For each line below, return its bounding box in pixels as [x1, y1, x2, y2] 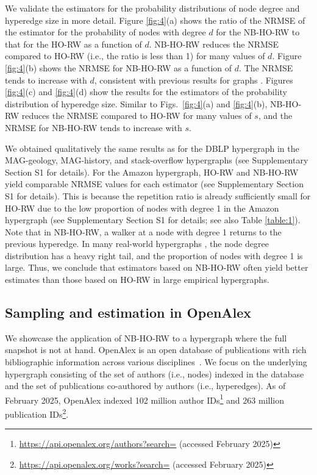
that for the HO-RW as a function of [5, 37, 142, 50]
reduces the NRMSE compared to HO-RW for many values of [21, 109, 252, 122]
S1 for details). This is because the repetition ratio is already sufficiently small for [5, 189, 311, 202]
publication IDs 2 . [5, 406, 69, 420]
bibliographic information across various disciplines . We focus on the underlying [5, 355, 307, 368]
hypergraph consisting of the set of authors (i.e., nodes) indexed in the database [5, 367, 304, 380]
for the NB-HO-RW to [216, 26, 300, 38]
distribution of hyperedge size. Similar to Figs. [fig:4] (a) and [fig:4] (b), [5, 97, 268, 110]
